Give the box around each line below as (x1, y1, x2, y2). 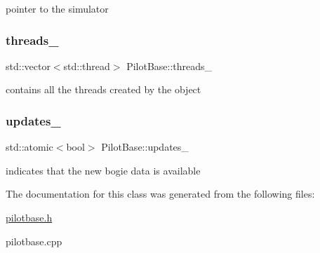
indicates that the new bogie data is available (6, 163, 201, 177)
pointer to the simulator (6, 1, 109, 15)
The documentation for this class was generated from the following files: (6, 186, 315, 201)
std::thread (63, 58, 110, 73)
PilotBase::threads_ (126, 58, 213, 73)
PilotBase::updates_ (101, 139, 189, 154)
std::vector (6, 58, 51, 73)
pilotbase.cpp (6, 233, 62, 248)
